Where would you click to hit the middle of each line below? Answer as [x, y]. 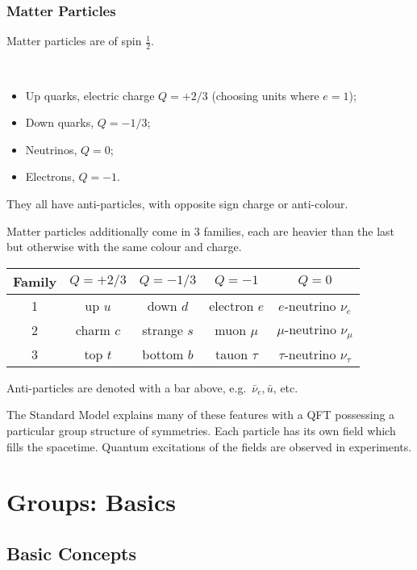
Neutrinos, [51, 149]
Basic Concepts [72, 553]
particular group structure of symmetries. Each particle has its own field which [201, 430]
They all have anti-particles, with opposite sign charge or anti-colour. [177, 204]
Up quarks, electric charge [90, 95]
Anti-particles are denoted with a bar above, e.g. [127, 387]
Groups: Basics [92, 502]
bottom [163, 354]
